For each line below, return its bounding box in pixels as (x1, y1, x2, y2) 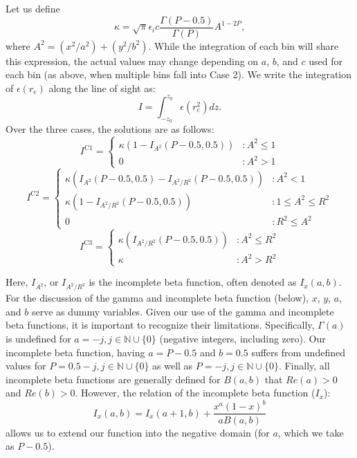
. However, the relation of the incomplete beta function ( (75, 385, 315, 400)
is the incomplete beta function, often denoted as (89, 275, 297, 289)
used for (309, 53, 343, 68)
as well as (152, 358, 193, 373)
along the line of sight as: (48, 80, 156, 95)
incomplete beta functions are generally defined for (6, 372, 221, 386)
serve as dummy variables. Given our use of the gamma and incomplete (31, 304, 334, 318)
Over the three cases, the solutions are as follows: (6, 122, 214, 136)
